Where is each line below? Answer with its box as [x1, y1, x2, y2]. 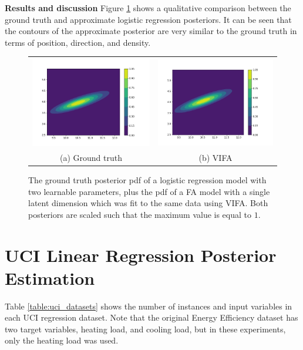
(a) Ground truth [59, 151, 122, 163]
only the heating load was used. [5, 334, 119, 346]
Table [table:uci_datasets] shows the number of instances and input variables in [5, 299, 292, 312]
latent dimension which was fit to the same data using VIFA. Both [28, 197, 268, 209]
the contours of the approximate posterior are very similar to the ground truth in [5, 25, 297, 37]
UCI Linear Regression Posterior [5, 243, 277, 267]
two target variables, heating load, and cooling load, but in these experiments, [5, 322, 286, 335]
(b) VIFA [198, 151, 233, 163]
